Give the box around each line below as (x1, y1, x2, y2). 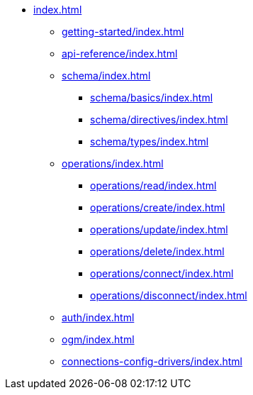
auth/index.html (62, 311, 135, 323)
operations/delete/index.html (90, 245, 225, 257)
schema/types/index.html (90, 135, 209, 148)
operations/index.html (62, 157, 164, 169)
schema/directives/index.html (90, 113, 228, 126)
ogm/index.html (62, 333, 135, 345)
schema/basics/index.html (90, 91, 213, 104)
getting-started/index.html (62, 26, 184, 38)
